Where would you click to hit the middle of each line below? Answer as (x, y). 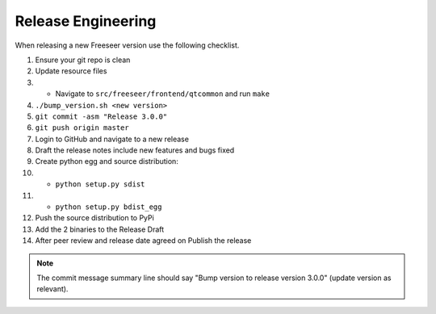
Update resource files (71, 71)
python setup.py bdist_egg (109, 207)
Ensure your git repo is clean (83, 60)
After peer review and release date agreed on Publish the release (143, 241)
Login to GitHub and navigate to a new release (112, 139)
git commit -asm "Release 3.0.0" (101, 116)
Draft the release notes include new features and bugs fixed (135, 150)
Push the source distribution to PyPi (95, 218)
